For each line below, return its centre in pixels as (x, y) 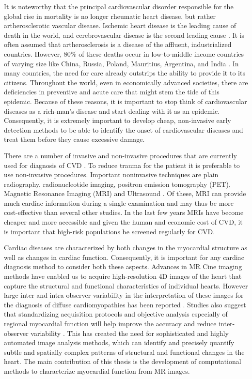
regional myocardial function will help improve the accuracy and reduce (110, 323)
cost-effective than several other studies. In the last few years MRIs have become (124, 212)
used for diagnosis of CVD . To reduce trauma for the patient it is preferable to (122, 165)
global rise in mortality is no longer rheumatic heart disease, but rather (110, 16)
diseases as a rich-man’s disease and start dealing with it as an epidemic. (112, 111)
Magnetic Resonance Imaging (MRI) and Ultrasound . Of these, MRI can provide (125, 193)
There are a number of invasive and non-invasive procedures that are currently (120, 155)
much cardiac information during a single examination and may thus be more (119, 203)
